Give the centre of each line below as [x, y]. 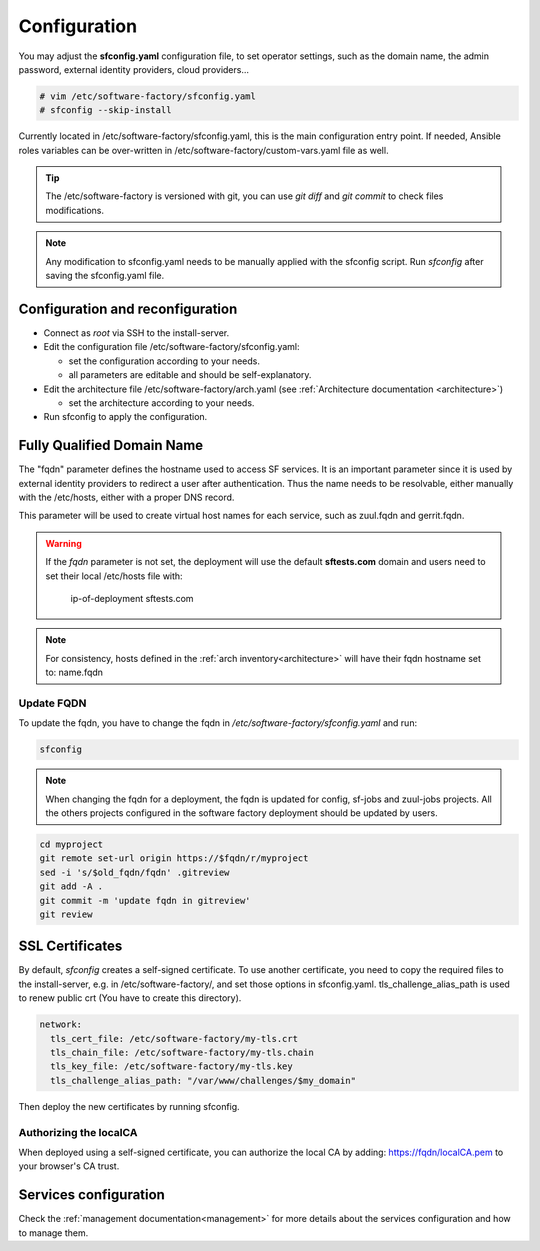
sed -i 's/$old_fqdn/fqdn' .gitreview [134, 872]
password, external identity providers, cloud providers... [134, 69]
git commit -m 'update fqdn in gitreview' [145, 900]
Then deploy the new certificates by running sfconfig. [129, 1106]
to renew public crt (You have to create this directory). [130, 998]
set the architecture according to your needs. [161, 402]
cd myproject [71, 844]
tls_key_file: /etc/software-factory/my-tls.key [172, 1066]
